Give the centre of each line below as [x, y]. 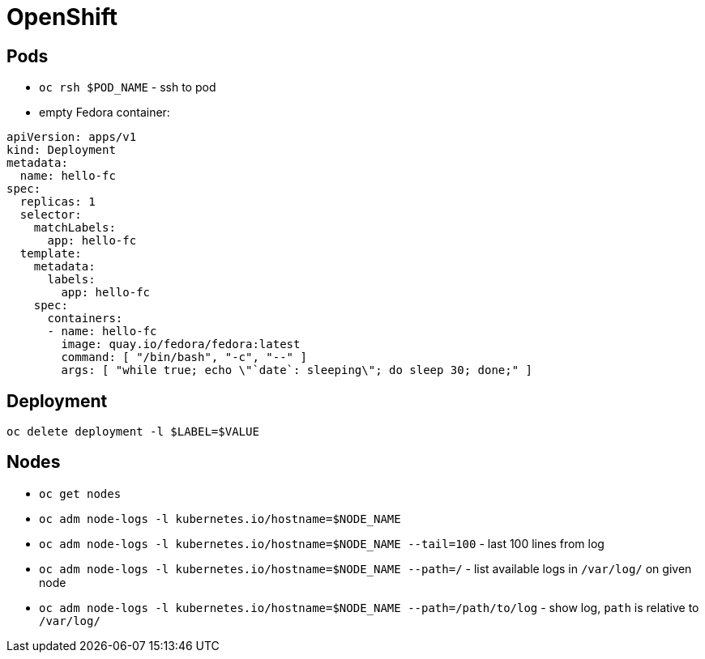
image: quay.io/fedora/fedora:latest [181, 344]
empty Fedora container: [105, 113]
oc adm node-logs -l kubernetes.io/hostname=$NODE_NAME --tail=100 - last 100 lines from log [322, 543]
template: [51, 254]
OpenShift [62, 17]
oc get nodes [80, 493]
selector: [51, 215]
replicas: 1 [58, 202]
